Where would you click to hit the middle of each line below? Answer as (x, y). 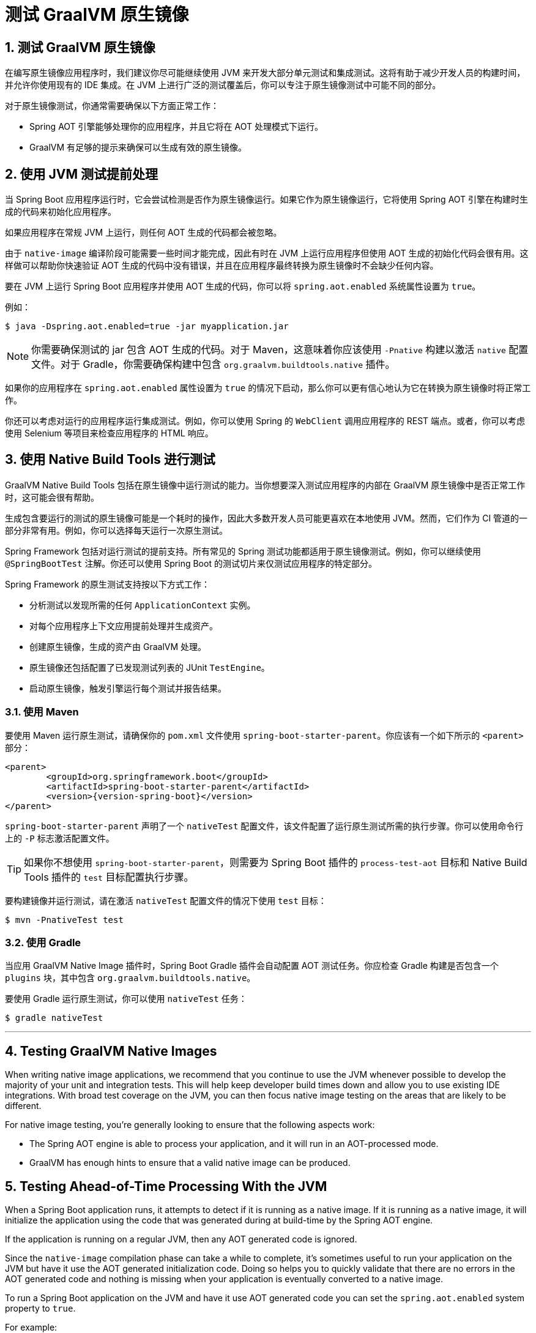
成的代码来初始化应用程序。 (61, 212)
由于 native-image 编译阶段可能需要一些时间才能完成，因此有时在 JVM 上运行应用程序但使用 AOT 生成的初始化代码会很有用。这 (267, 253)
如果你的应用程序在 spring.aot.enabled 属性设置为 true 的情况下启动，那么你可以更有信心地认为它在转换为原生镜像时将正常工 (268, 388)
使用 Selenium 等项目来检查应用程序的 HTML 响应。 (109, 433)
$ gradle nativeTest (54, 1018)
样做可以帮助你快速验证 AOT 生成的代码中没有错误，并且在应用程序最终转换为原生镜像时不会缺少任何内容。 (222, 266)
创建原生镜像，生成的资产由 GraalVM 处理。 (118, 646)
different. (23, 1106)
